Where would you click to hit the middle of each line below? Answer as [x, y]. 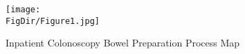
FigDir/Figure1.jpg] [53, 21]
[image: [23, 10]
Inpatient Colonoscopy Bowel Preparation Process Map [123, 43]
